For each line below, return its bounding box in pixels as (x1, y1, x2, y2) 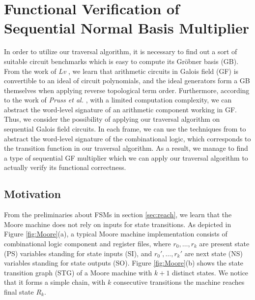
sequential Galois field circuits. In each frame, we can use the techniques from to (4, 124, 246, 134)
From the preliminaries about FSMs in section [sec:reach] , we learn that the (4, 209, 232, 220)
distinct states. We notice (172, 267, 249, 277)
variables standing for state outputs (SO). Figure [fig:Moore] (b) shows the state (4, 258, 244, 268)
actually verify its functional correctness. (4, 162, 126, 172)
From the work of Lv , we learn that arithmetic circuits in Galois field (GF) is (4, 66, 239, 76)
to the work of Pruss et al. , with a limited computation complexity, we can (4, 95, 232, 105)
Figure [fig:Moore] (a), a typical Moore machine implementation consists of (4, 229, 227, 239)
